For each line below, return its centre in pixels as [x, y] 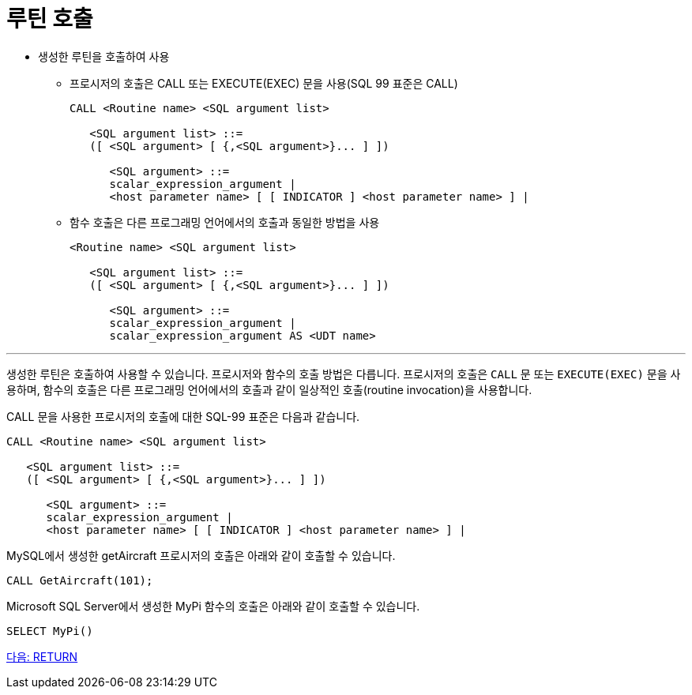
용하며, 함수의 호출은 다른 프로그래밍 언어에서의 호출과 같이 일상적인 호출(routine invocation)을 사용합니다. [269, 389]
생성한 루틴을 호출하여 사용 [104, 56]
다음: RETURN [42, 656]
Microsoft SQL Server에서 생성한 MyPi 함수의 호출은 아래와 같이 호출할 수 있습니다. [213, 606]
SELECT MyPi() [50, 631]
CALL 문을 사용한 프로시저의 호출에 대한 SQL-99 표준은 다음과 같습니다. [183, 416]
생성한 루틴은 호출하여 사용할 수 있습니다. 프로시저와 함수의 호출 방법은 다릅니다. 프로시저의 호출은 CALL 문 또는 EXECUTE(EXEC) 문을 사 [344, 374]
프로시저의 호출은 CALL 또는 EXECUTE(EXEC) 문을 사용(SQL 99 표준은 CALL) [264, 83]
